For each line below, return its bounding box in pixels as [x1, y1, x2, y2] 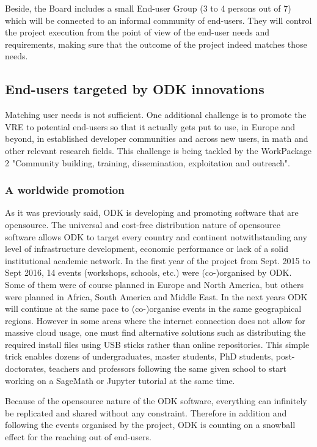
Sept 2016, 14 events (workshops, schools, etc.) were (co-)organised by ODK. [5, 266, 292, 279]
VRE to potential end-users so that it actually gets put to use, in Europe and [5, 120, 296, 133]
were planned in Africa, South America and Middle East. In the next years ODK [5, 290, 308, 303]
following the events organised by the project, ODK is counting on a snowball [5, 418, 296, 431]
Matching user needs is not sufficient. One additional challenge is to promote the [5, 108, 307, 121]
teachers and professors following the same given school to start [49, 362, 286, 375]
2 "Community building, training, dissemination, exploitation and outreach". [5, 156, 290, 169]
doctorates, [5, 362, 46, 375]
